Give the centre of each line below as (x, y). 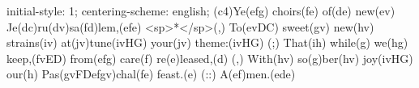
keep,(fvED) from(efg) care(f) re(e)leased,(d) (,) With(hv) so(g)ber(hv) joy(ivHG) (210, 58)
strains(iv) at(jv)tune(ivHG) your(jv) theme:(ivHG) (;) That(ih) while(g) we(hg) (207, 42)
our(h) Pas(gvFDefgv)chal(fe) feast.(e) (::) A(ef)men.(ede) (151, 74)
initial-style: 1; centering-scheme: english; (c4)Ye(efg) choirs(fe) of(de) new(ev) (201, 10)
